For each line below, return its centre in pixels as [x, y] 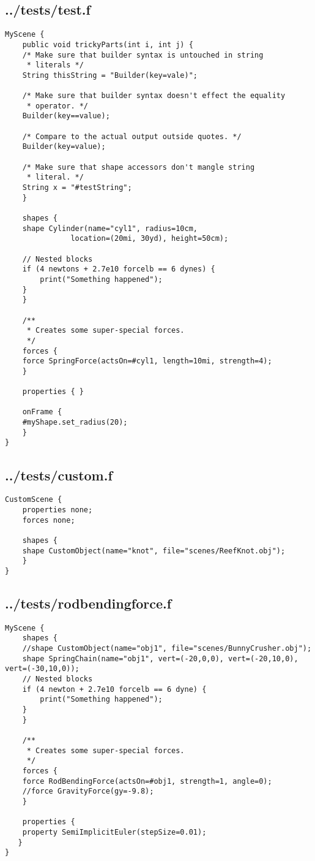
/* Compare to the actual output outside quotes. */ [132, 136]
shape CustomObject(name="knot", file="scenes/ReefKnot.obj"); [154, 551]
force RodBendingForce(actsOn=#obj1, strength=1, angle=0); [147, 781]
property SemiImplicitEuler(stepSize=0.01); [114, 832]
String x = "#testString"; [77, 188]
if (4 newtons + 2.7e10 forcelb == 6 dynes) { [119, 269]
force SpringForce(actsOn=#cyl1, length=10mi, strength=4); [147, 361]
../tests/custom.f [59, 475]
